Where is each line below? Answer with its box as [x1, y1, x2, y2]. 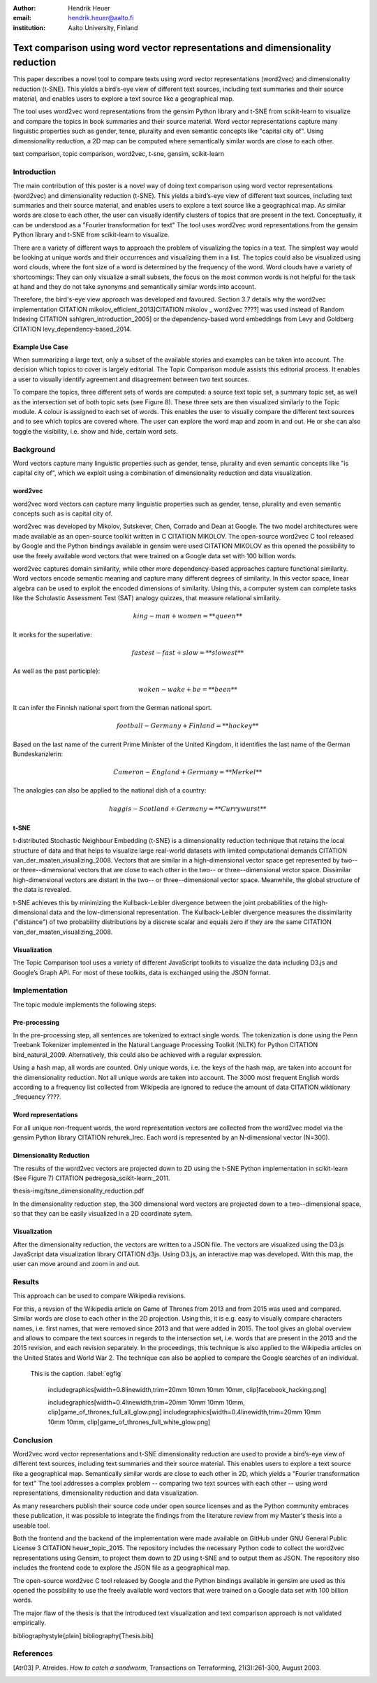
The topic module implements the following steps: [13, 1000, 157, 1009]
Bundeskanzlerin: [13, 749, 64, 758]
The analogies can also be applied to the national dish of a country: [13, 786, 207, 795]
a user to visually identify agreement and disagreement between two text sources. [13, 375, 250, 383]
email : [13, 14, 31, 22]
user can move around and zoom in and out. [13, 1260, 140, 1268]
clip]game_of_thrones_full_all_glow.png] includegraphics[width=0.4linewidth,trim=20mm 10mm [47, 1408, 321, 1416]
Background [13, 444, 56, 454]
